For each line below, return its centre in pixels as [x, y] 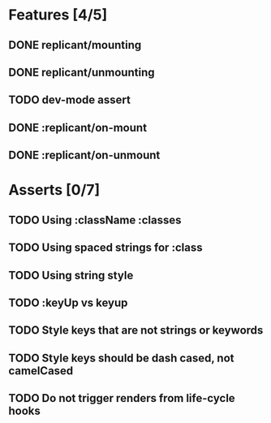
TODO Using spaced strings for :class [105, 248]
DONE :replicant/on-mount [78, 127]
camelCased [41, 371]
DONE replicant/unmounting [82, 72]
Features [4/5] [58, 15]
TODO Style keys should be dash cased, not [121, 358]
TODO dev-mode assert [70, 100]
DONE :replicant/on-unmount [84, 155]
